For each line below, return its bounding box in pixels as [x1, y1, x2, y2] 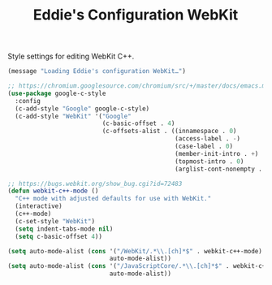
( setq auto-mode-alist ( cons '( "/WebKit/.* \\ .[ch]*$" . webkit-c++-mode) [7, 247, 263, 255]
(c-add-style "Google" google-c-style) [15, 104, 150, 113]
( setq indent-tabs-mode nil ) [15, 225, 114, 233]
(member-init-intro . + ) [175, 149, 259, 158]
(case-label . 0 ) [175, 142, 233, 151]
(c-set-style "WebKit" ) [15, 217, 95, 225]
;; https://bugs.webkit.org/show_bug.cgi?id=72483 [7, 179, 183, 188]
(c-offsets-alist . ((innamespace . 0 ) [101, 127, 237, 136]
